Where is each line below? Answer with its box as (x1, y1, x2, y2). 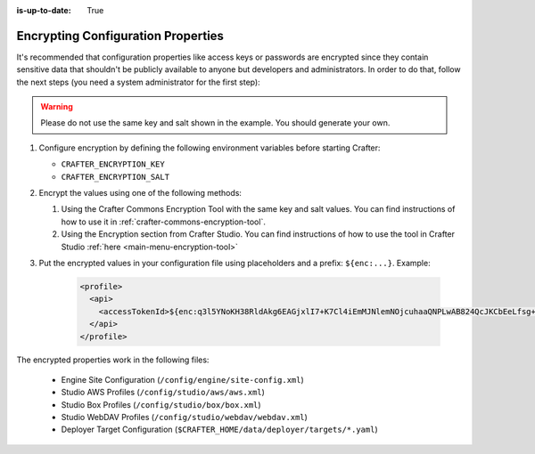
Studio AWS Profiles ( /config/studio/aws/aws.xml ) (61, 387, 265, 398)
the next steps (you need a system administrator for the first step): (16, 77, 260, 87)
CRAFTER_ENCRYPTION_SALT (61, 172, 169, 182)
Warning (40, 101, 73, 112)
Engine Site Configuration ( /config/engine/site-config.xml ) (61, 374, 305, 385)
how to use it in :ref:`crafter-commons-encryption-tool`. (61, 216, 267, 227)
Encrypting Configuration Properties (16, 28, 225, 44)
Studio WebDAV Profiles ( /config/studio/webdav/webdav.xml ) (61, 412, 308, 423)
